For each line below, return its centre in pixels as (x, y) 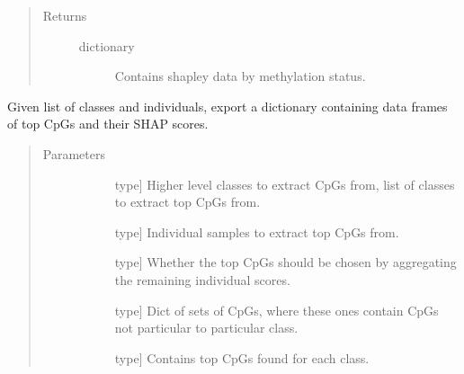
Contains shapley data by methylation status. (240, 76)
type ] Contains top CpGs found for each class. (242, 357)
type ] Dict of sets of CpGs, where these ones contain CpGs (277, 310)
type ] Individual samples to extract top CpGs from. (257, 232)
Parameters (74, 153)
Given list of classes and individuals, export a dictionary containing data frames (228, 106)
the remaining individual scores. (202, 279)
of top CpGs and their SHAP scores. (108, 124)
